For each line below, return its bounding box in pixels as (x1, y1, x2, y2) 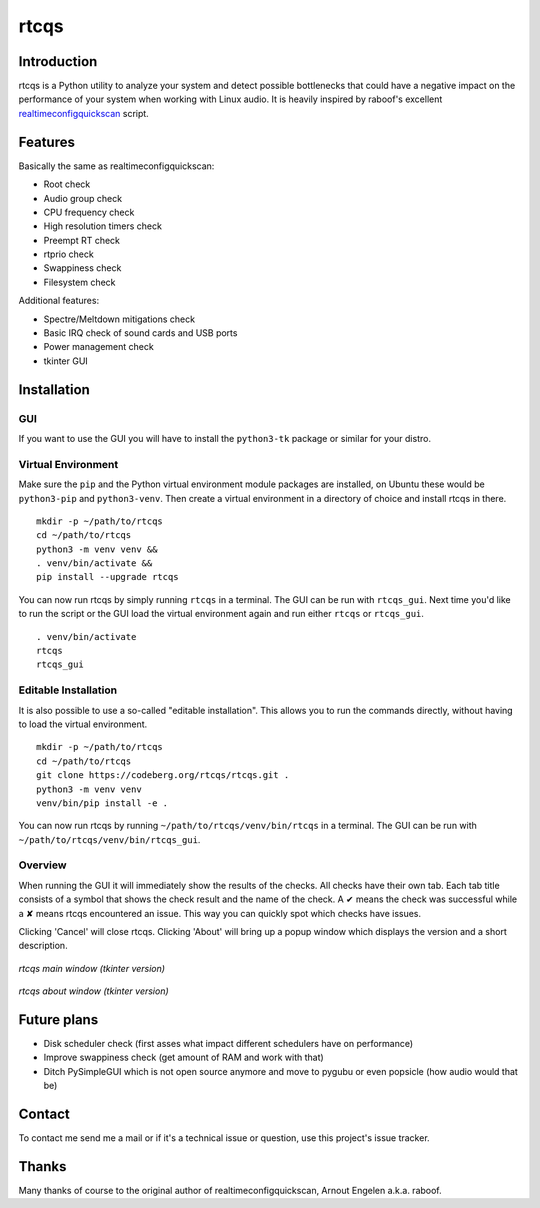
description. (18, 940, 69, 952)
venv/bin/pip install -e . (36, 797, 169, 809)
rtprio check (43, 248, 94, 260)
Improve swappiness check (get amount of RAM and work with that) (43, 1051, 324, 1064)
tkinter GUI (43, 355, 89, 367)
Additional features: (18, 295, 100, 307)
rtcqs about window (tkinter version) (18, 985, 169, 997)
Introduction (18, 53, 98, 70)
